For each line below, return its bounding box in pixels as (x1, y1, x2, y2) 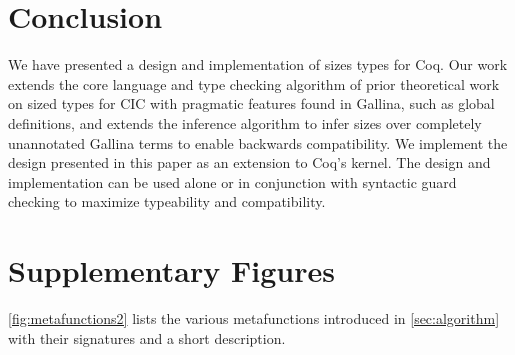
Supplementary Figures (8, 250, 335, 291)
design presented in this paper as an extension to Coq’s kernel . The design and (8, 152, 491, 173)
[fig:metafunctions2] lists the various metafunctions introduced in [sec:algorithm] (8, 308, 500, 328)
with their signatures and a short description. (8, 327, 286, 348)
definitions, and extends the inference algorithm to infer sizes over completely (8, 112, 482, 133)
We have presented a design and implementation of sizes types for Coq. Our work (8, 54, 508, 75)
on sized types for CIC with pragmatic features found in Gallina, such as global (8, 93, 495, 114)
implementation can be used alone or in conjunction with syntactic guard (8, 171, 457, 192)
